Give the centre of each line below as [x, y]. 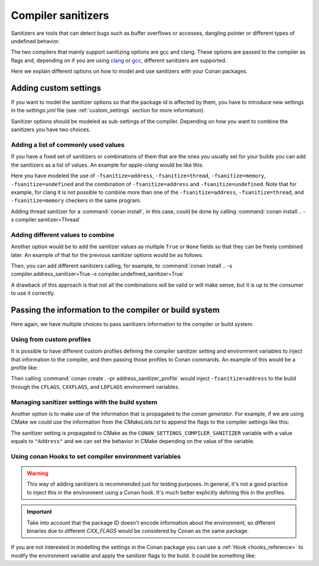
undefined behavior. [35, 41]
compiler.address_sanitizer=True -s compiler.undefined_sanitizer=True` [97, 274]
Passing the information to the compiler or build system [115, 310]
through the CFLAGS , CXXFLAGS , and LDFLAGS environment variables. [95, 386]
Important [40, 512]
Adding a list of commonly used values [68, 145]
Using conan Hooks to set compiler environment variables [96, 456]
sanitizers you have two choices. [51, 129]
